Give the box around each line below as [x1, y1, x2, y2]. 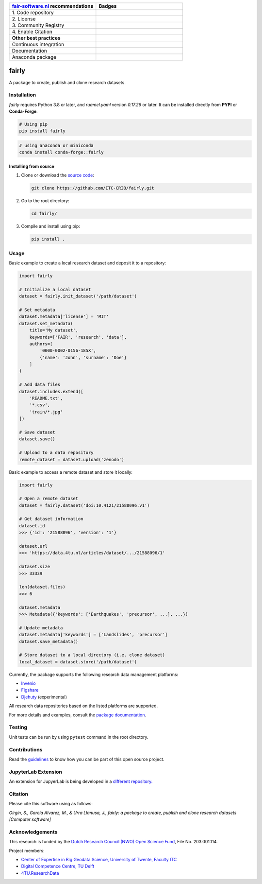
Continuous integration [12, 41, 65, 48]
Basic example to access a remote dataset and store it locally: [9, 469, 133, 475]
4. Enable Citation [12, 28, 53, 35]
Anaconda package [12, 54, 57, 60]
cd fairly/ [31, 211, 57, 216]
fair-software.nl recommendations [12, 3, 94, 9]
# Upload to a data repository [19, 450, 94, 455]
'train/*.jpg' [29, 409, 63, 415]
